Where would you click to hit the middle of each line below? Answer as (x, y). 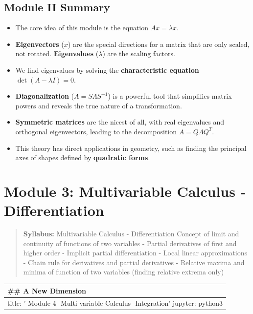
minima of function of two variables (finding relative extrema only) (124, 272)
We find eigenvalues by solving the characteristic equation (107, 70)
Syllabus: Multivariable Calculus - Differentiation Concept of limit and (131, 234)
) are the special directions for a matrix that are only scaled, (159, 44)
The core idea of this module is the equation (82, 28)
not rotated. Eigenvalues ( (57, 53)
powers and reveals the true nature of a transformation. (99, 105)
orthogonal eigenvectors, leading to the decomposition (96, 131)
